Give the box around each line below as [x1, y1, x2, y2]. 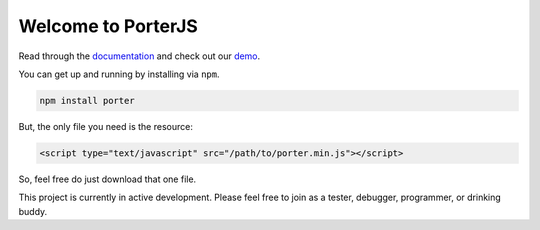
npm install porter [39, 95, 135, 106]
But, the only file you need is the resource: [18, 120, 194, 132]
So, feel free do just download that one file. [18, 173, 197, 185]
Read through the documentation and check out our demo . [18, 50, 261, 62]
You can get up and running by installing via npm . [18, 68, 220, 80]
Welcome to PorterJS [18, 15, 199, 37]
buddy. [18, 205, 48, 217]
